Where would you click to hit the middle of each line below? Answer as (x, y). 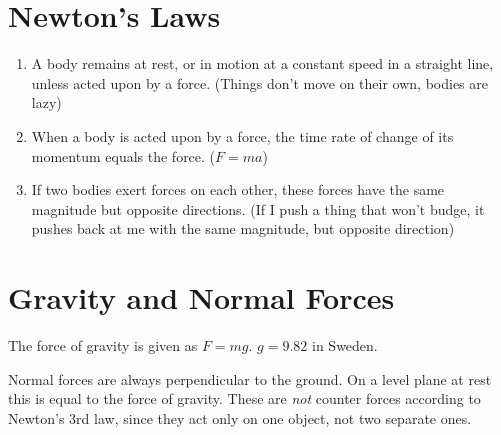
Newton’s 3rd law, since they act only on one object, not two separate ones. (240, 417)
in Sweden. (345, 345)
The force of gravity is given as (103, 345)
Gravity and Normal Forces (201, 297)
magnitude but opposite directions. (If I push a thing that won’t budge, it (258, 208)
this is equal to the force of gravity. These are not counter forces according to (244, 398)
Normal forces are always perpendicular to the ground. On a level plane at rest (250, 378)
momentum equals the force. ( (123, 155)
